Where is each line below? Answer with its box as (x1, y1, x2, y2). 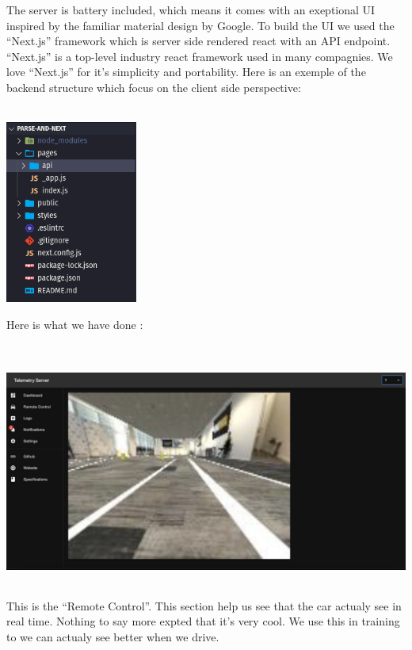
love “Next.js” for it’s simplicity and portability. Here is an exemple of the (6, 63, 366, 80)
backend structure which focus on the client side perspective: (6, 78, 301, 95)
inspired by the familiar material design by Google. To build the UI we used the (6, 17, 395, 33)
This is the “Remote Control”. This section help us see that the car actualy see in (6, 597, 402, 614)
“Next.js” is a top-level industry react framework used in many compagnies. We (6, 48, 393, 64)
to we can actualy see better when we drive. (6, 628, 219, 644)
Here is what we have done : (6, 315, 143, 332)
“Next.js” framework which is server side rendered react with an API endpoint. (6, 32, 391, 49)
